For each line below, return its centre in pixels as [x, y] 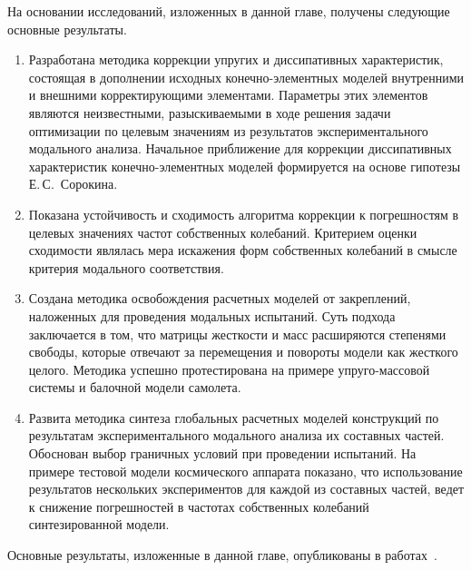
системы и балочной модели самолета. [135, 387]
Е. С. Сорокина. [73, 184]
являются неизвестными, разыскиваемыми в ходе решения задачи [210, 112]
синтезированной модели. [99, 524]
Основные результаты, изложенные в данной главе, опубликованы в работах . [222, 555]
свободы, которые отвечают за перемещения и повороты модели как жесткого [243, 352]
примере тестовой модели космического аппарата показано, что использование [245, 471]
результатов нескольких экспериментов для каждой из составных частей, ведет [246, 489]
